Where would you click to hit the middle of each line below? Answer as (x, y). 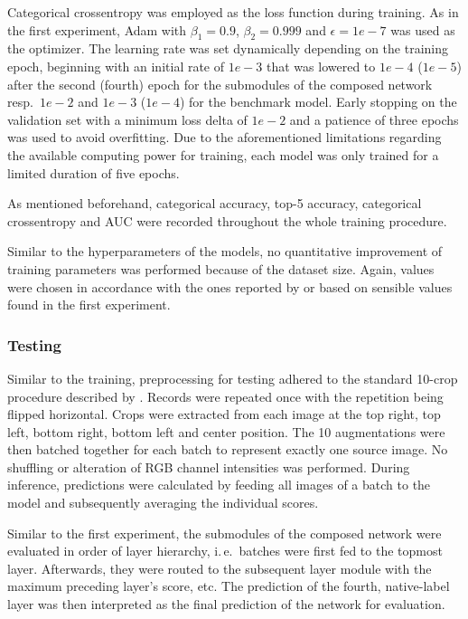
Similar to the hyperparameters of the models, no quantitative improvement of (225, 251)
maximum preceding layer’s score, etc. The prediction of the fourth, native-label (229, 586)
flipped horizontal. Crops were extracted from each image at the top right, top (224, 414)
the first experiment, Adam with (97, 29)
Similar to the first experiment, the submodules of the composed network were (225, 533)
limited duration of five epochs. (94, 172)
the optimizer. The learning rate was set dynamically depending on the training (228, 48)
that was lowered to (321, 66)
